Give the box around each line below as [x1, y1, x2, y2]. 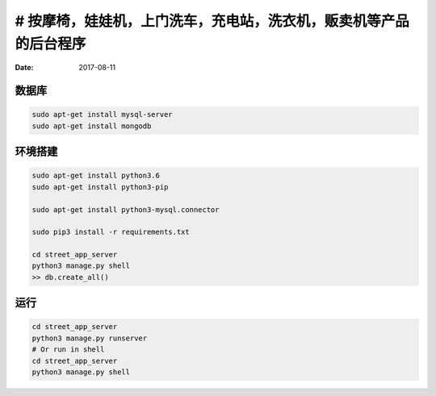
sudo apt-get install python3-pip [31, 182, 169, 191]
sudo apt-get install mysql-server [31, 110, 173, 119]
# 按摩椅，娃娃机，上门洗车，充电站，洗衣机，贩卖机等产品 [15, 12, 409, 30]
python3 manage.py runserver [31, 333, 148, 343]
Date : [15, 63, 34, 73]
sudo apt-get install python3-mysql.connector [31, 205, 220, 214]
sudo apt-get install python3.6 [31, 171, 161, 181]
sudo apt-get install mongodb [31, 121, 152, 131]
